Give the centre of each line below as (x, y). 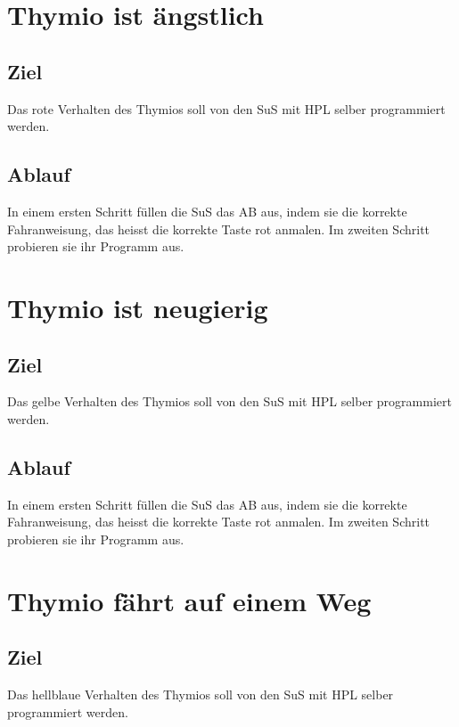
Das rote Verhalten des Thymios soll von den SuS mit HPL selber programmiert (226, 108)
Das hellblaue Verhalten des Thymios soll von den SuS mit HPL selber (201, 694)
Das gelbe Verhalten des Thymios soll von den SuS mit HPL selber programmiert (229, 401)
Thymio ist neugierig (138, 307)
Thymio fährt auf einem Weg (189, 600)
